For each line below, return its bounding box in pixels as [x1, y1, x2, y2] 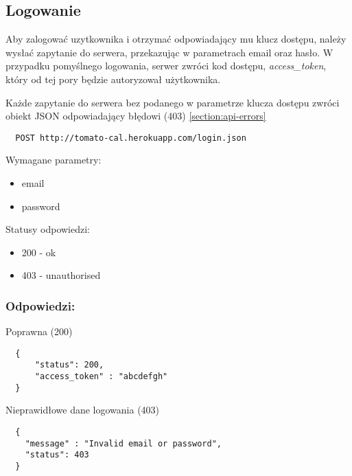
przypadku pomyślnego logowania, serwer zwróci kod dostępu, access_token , [5, 58, 327, 73]
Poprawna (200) [5, 324, 73, 339]
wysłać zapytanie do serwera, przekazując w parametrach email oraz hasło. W [5, 45, 333, 59]
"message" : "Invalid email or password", [25, 438, 222, 449]
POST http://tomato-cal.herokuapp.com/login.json [15, 133, 246, 143]
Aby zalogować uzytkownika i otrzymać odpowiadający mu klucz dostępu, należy [5, 32, 347, 46]
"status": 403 [25, 450, 89, 460]
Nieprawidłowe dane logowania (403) [5, 403, 160, 417]
